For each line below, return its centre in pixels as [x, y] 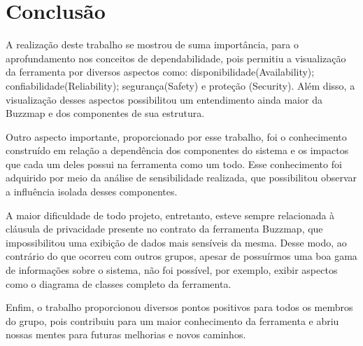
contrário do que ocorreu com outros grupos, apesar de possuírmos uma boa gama [181, 256]
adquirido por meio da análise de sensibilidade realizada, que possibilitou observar [181, 178]
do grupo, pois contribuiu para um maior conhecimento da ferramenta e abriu [172, 320]
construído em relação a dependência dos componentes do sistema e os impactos [177, 150]
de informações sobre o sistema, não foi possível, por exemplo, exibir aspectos [172, 270]
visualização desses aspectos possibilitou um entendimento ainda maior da [164, 99]
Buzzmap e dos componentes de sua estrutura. [105, 113]
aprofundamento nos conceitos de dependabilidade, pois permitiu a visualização [176, 58]
